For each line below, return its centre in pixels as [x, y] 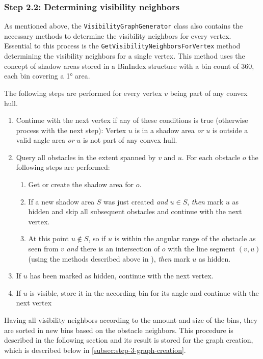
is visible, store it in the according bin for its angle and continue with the [144, 292]
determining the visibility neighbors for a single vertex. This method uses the [125, 56]
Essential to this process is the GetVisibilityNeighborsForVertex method [122, 46]
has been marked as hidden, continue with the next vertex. [122, 276]
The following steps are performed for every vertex [83, 93]
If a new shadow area [61, 201]
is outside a [230, 130]
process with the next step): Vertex [71, 130]
